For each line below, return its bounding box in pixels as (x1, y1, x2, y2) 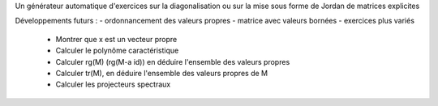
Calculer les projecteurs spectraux (55, 79, 171, 89)
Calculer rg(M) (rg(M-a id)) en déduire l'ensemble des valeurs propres (55, 57, 290, 66)
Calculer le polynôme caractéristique (55, 45, 179, 56)
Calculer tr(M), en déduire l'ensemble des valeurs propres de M (55, 68, 268, 78)
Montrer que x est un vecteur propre (55, 34, 178, 44)
